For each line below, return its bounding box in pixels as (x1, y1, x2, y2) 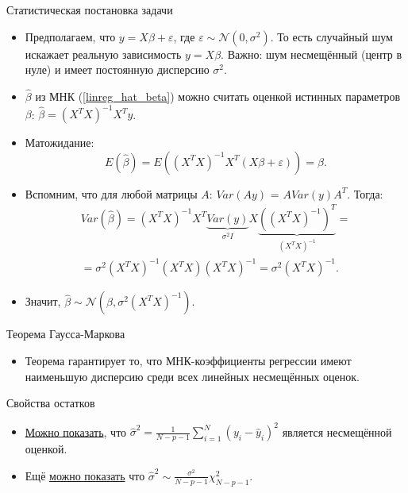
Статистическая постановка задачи (6, 2, 173, 17)
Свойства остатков (6, 395, 95, 411)
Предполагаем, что (25, 28, 116, 44)
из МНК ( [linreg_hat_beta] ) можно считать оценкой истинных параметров (35, 88, 401, 104)
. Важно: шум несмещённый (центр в (221, 45, 402, 62)
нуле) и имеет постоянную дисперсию (25, 61, 210, 78)
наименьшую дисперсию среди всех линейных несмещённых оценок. (25, 368, 360, 384)
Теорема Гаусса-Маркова (6, 325, 125, 342)
